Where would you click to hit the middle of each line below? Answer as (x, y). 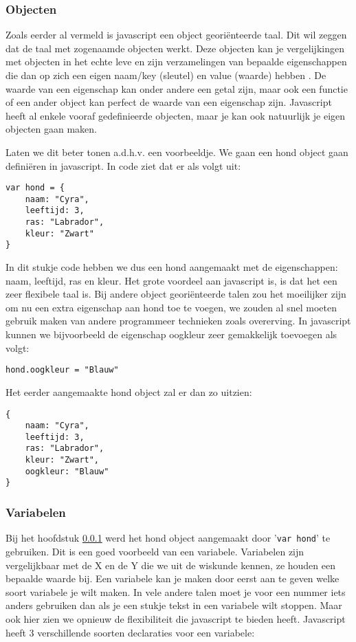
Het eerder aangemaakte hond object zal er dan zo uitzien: (129, 391)
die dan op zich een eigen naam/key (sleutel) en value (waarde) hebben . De (166, 75)
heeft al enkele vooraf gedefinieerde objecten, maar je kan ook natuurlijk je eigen (176, 115)
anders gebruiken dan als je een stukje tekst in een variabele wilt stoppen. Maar (174, 605)
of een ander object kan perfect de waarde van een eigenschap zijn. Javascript (169, 102)
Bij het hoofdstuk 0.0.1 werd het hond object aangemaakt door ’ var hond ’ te (168, 538)
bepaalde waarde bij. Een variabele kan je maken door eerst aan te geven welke (173, 578)
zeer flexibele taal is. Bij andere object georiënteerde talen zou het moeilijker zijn (176, 294)
